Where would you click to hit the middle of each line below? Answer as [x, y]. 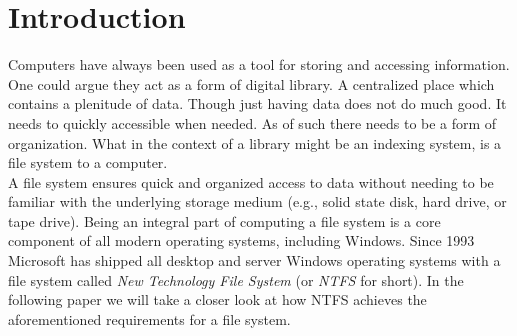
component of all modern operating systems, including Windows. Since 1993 [241, 240]
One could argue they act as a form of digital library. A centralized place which [251, 83]
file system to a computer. [88, 162]
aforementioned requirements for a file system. [149, 318]
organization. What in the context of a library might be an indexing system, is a [255, 142]
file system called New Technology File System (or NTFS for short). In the [236, 279]
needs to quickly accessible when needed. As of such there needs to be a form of [252, 122]
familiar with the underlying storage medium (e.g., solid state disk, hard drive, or [257, 201]
